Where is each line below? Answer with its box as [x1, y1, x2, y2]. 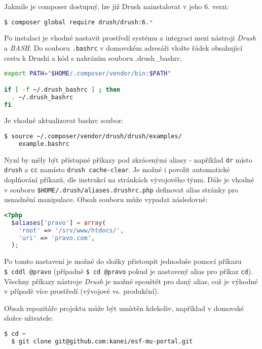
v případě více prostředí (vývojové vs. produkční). [4, 286, 159, 296]
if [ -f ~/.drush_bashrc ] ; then [4, 86, 121, 93]
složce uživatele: [4, 313, 53, 323]
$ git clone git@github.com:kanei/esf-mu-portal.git [11, 337, 193, 345]
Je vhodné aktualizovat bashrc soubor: [4, 115, 124, 126]
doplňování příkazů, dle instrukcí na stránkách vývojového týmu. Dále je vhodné [4, 174, 254, 185]
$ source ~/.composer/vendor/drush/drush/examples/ [4, 133, 182, 140]
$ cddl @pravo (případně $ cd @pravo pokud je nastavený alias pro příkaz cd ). [4, 265, 253, 276]
